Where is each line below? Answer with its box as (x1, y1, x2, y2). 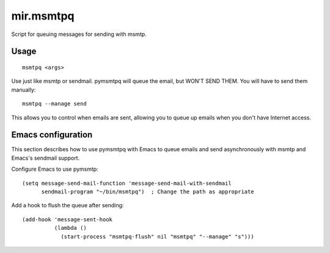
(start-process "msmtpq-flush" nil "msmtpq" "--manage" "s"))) (61, 233, 254, 240)
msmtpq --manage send (22, 101, 87, 107)
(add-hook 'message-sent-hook (22, 216, 113, 223)
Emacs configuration (11, 130, 93, 140)
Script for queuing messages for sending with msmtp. (11, 30, 147, 38)
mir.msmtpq (11, 9, 75, 23)
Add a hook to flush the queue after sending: (11, 202, 124, 209)
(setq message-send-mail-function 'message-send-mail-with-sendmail (22, 180, 232, 187)
